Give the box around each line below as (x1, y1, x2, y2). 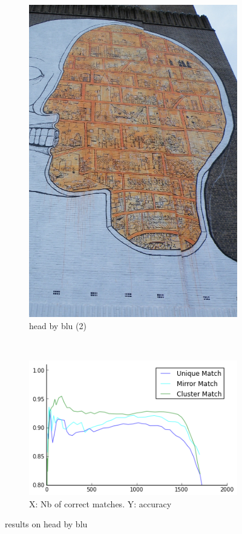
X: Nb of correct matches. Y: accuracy (29, 497, 172, 510)
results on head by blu (5, 518, 88, 530)
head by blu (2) (29, 319, 87, 332)
